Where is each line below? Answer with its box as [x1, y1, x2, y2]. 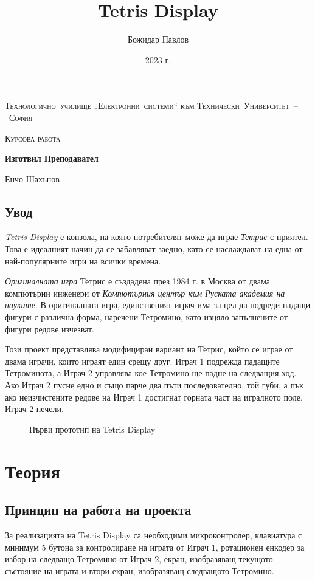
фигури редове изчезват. [5, 322, 95, 335]
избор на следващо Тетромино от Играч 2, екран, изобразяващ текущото [5, 552, 273, 565]
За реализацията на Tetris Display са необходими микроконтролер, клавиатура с [5, 528, 302, 541]
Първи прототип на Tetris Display [29, 422, 156, 435]
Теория [5, 458, 60, 483]
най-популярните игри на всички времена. [5, 254, 161, 267]
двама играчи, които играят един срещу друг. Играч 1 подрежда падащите [5, 354, 280, 367]
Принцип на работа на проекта [5, 500, 192, 519]
